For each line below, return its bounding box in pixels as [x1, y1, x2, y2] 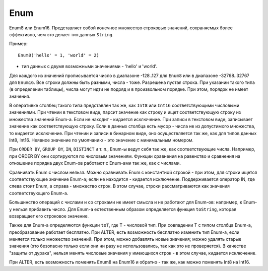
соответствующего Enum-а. [9, 190, 68, 196]
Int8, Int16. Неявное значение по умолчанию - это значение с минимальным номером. [9, 137, 194, 143]
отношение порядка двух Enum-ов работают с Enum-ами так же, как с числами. [9, 160, 181, 166]
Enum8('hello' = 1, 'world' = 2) [18, 52, 99, 58]
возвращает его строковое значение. [9, 213, 89, 219]
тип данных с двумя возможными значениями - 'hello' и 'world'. [21, 64, 157, 69]
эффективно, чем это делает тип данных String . [9, 31, 114, 37]
